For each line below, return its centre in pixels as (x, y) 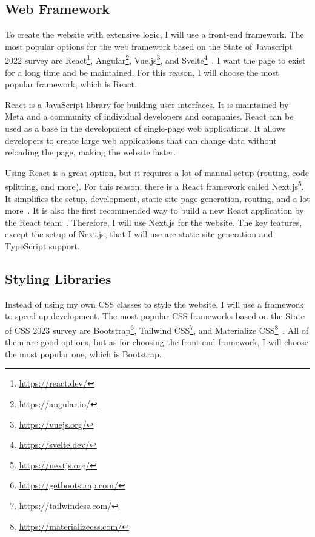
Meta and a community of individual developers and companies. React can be (149, 116)
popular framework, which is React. (71, 84)
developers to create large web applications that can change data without (141, 140)
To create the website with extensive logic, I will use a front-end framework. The (154, 34)
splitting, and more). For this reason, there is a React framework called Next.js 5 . (154, 186)
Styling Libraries (58, 279)
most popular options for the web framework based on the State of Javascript (149, 46)
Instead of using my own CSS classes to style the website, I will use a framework (154, 304)
